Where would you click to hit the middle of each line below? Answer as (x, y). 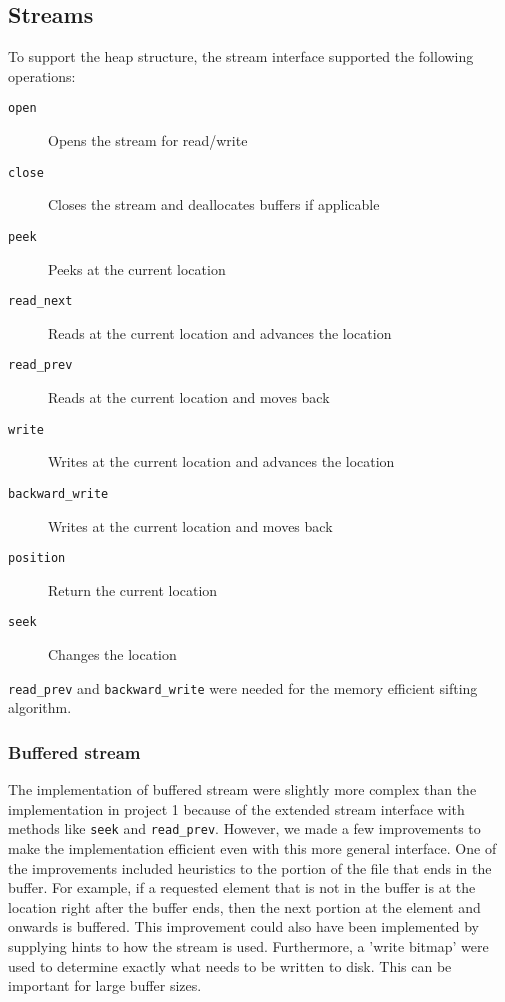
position (37, 558)
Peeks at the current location (137, 268)
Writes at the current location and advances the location (221, 461)
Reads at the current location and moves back (189, 397)
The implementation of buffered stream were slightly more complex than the (242, 789)
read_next (40, 301)
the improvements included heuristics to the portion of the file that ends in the (250, 867)
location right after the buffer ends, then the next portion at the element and (244, 906)
